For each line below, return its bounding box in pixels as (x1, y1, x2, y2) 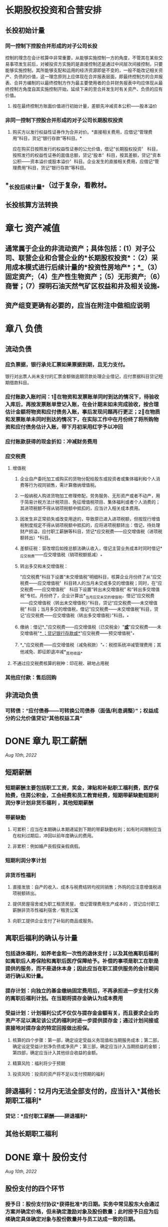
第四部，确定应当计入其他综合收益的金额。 (12, 1050, 100, 1056)
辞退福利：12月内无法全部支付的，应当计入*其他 (5, 1087, 154, 1096)
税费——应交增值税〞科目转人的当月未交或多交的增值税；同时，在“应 (19, 580, 162, 586)
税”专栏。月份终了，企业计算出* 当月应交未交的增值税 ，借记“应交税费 (19, 592, 155, 599)
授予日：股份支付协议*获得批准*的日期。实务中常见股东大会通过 (5, 1200, 159, 1207)
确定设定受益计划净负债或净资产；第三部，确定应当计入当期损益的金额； (12, 1043, 161, 1049)
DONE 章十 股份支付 (5, 1151, 87, 1163)
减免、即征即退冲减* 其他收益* (24, 649, 83, 656)
